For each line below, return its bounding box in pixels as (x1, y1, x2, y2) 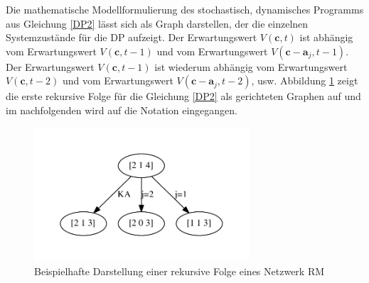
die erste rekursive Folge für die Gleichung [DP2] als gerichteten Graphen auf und (6, 89, 361, 104)
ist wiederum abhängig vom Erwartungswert (154, 59, 348, 74)
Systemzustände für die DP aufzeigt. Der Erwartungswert (6, 30, 257, 45)
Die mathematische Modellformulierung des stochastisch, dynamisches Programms (6, 2, 364, 16)
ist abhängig (299, 30, 353, 45)
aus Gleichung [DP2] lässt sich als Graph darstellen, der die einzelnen (6, 16, 309, 30)
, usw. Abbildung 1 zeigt (251, 73, 358, 88)
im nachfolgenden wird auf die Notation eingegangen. (6, 102, 237, 117)
